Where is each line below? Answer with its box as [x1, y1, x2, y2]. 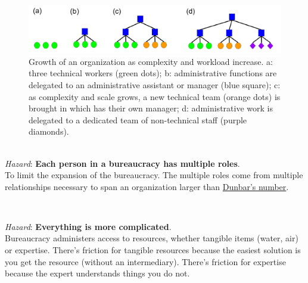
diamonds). [29, 125, 69, 138]
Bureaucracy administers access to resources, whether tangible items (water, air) [5, 232, 298, 244]
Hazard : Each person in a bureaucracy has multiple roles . [5, 157, 240, 169]
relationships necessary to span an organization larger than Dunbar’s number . [5, 180, 289, 192]
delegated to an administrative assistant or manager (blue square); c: [29, 78, 281, 91]
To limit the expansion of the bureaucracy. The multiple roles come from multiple [5, 169, 303, 181]
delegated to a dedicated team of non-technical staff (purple [29, 113, 247, 126]
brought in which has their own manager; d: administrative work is [29, 102, 273, 114]
